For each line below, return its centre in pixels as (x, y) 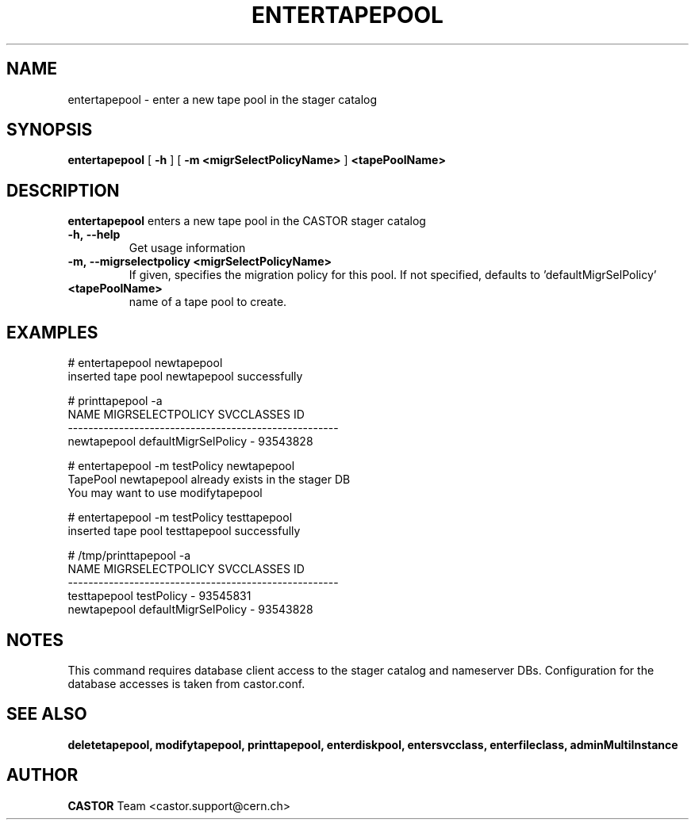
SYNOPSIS (50, 130)
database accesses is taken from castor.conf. (186, 683)
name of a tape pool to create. (208, 302)
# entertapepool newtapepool (145, 363)
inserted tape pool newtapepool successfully (185, 377)
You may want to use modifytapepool (165, 493)
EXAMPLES (52, 332)
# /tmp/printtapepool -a (129, 556)
